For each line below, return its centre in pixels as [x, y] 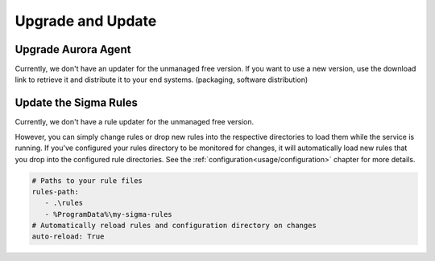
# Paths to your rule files [87, 180]
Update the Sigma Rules [77, 103]
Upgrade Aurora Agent [73, 49]
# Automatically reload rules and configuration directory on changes [174, 226]
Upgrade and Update [86, 21]
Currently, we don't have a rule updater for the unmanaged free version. [134, 122]
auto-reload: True [68, 237]
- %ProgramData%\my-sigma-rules [108, 214]
